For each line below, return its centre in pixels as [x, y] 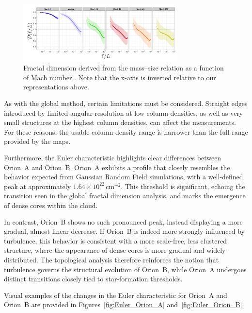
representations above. [56, 87]
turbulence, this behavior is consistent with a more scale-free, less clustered [116, 240]
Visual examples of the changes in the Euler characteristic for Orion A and [116, 295]
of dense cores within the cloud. [51, 205]
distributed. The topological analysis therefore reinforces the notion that [111, 259]
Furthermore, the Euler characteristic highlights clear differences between [113, 158]
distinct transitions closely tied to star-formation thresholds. [93, 279]
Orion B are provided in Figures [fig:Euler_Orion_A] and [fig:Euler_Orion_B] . [124, 304]
